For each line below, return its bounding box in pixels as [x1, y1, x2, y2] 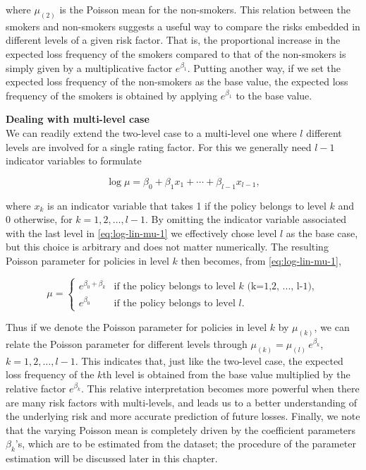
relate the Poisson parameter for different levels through [6, 336, 248, 351]
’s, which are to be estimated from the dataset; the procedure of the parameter [15, 436, 356, 451]
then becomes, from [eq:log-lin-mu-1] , [181, 253, 341, 267]
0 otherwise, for [6, 212, 73, 227]
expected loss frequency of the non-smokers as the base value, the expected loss [6, 74, 348, 89]
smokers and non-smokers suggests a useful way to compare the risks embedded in [6, 18, 360, 33]
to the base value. [236, 88, 312, 102]
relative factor [6, 380, 66, 395]
